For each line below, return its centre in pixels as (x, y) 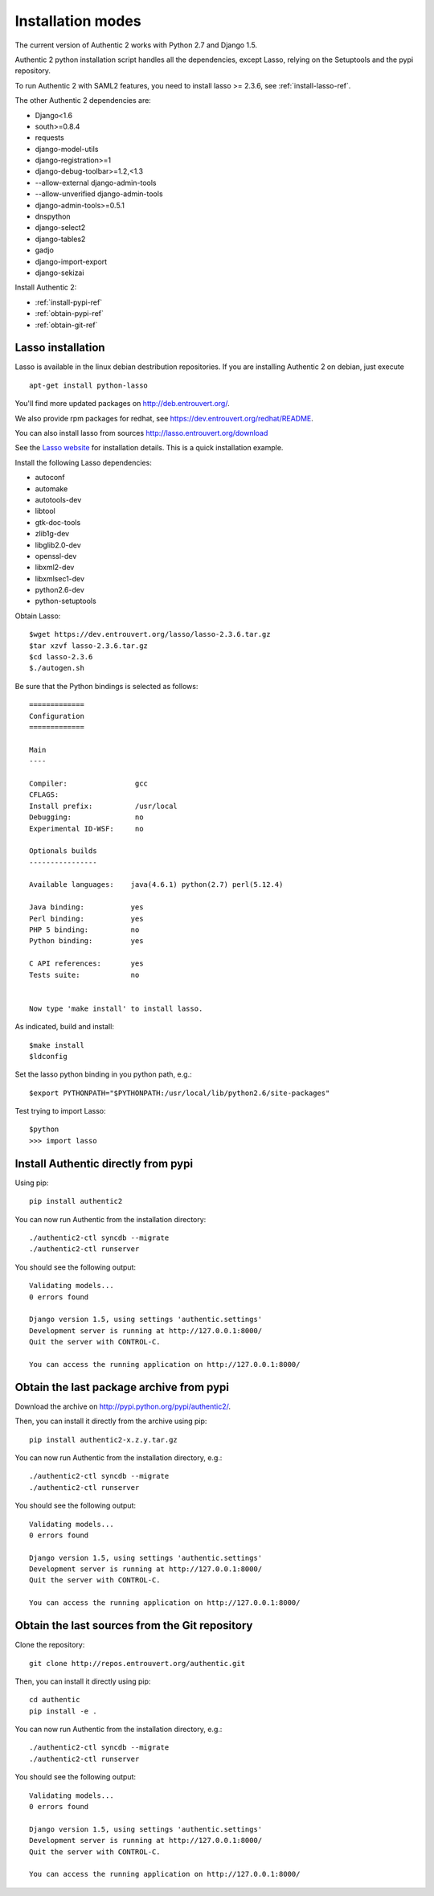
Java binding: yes (86, 907)
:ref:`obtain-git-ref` (66, 325)
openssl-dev (56, 556)
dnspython (53, 216)
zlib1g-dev (52, 534)
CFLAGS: (44, 795)
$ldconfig (48, 1056)
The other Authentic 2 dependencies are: (83, 101)
